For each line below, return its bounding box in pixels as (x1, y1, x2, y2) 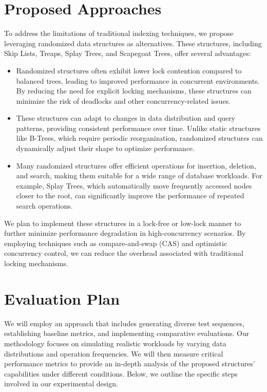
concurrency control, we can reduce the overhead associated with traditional (4, 248, 243, 258)
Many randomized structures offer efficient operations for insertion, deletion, (16, 160, 256, 171)
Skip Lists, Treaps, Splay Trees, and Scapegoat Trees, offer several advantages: (4, 48, 251, 59)
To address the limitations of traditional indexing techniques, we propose (4, 28, 234, 39)
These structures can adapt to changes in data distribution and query (16, 113, 236, 123)
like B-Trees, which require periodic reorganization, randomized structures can (16, 133, 263, 143)
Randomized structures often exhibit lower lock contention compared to (16, 65, 242, 76)
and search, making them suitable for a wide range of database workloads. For (16, 170, 262, 181)
